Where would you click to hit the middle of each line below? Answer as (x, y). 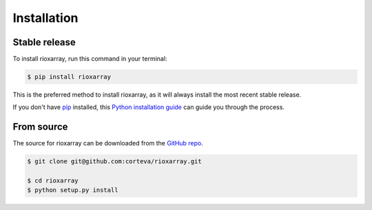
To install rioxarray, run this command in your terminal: (90, 59)
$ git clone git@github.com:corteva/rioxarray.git (115, 162)
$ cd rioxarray (53, 181)
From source (40, 127)
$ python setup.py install (73, 190)
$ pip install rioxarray (69, 77)
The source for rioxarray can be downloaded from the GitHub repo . (108, 143)
